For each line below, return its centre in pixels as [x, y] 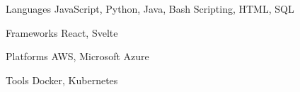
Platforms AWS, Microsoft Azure [77, 56]
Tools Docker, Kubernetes [62, 80]
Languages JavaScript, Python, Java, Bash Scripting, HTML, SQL [150, 8]
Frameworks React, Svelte [62, 32]
